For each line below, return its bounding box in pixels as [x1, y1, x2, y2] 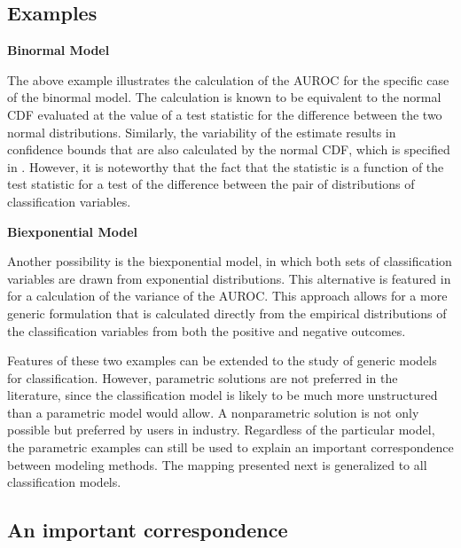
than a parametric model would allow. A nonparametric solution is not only [7, 403, 419, 421]
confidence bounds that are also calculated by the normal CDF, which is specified [7, 140, 450, 159]
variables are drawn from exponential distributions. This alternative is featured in [7, 269, 451, 287]
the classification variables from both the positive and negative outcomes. [7, 321, 406, 340]
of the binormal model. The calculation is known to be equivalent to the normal [7, 88, 441, 106]
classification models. [7, 473, 121, 491]
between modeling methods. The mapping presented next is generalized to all [7, 455, 427, 474]
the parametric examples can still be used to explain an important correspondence [7, 438, 454, 457]
